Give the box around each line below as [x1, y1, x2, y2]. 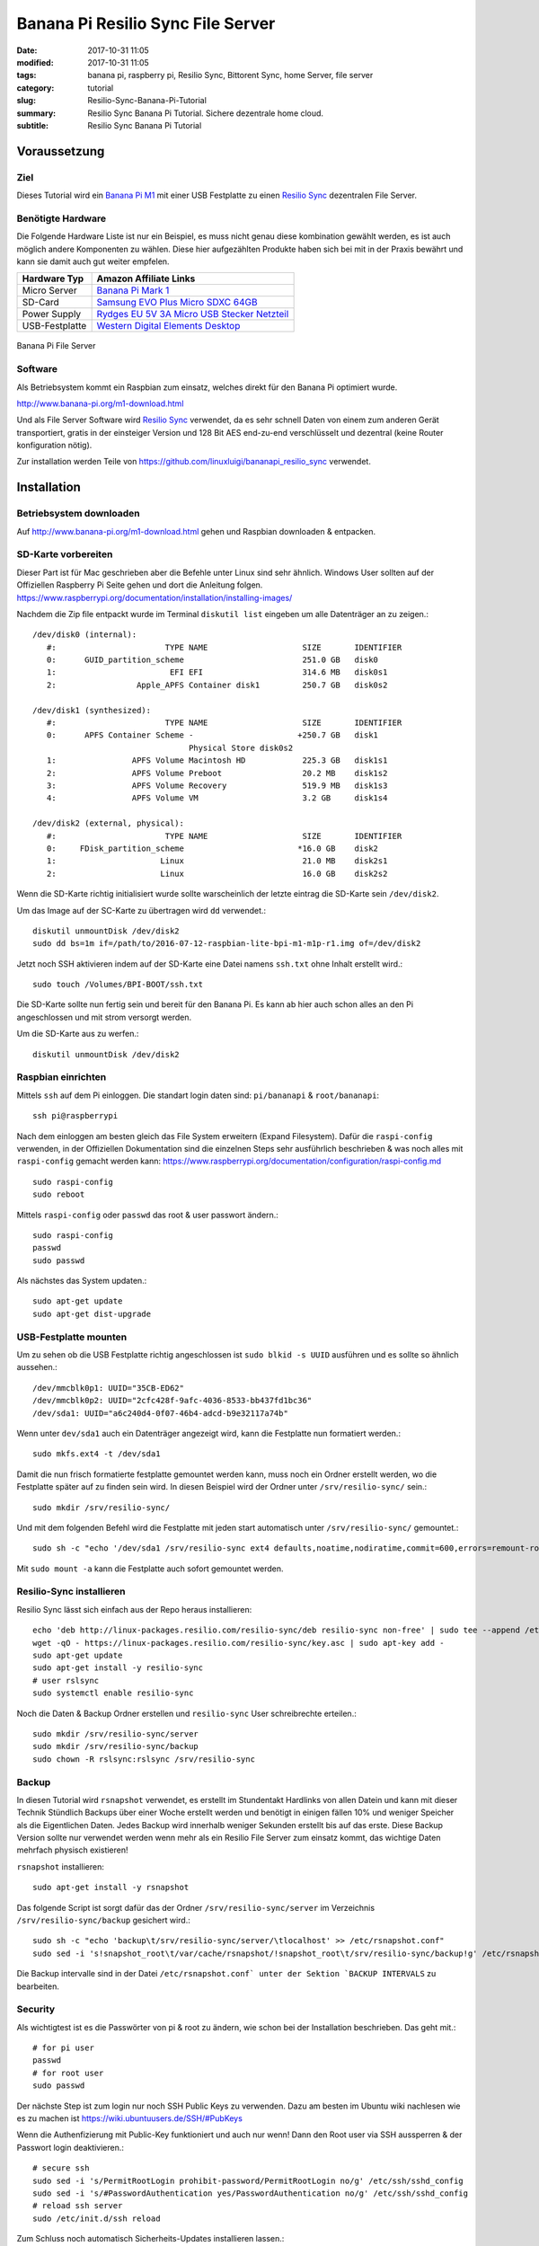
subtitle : [16, 119, 49, 130]
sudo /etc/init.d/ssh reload [32, 2213, 161, 2224]
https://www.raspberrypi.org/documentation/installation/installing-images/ [16, 592, 293, 603]
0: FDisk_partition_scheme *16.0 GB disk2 [46, 843, 379, 853]
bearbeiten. [16, 1981, 60, 1992]
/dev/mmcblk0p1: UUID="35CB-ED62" [32, 1383, 184, 1393]
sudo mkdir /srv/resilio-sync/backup [32, 1741, 199, 1752]
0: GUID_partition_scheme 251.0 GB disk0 [46, 655, 379, 665]
